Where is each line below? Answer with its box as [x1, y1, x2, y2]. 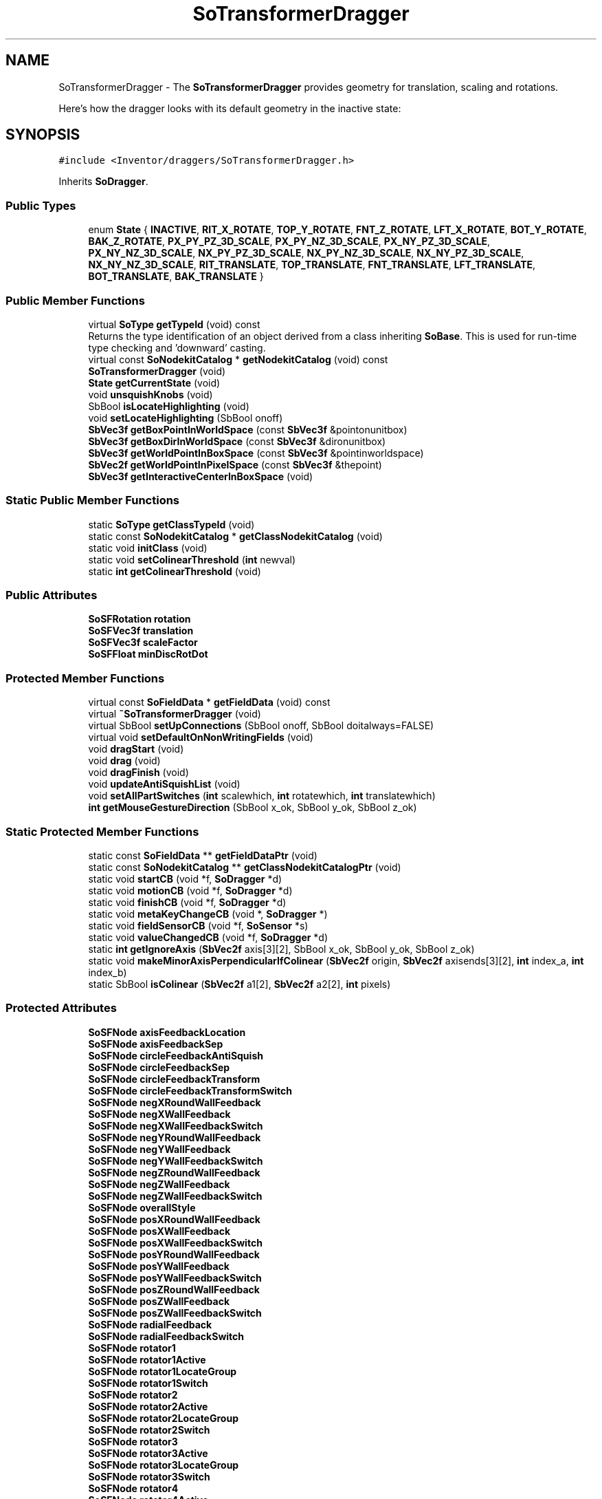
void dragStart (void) [88, 743, 184, 755]
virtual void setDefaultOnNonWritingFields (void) [88, 731, 313, 744]
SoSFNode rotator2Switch [88, 1423, 210, 1436]
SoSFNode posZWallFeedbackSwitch [88, 1306, 262, 1319]
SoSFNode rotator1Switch [88, 1377, 208, 1389]
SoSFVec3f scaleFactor [88, 636, 198, 649]
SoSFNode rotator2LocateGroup [88, 1412, 238, 1424]
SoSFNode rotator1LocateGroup [88, 1365, 237, 1377]
